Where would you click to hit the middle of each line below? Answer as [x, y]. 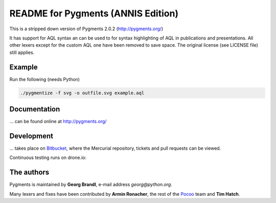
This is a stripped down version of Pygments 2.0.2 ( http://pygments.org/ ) [86, 29]
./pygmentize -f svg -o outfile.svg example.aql [82, 93]
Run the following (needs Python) [45, 79]
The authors [29, 172]
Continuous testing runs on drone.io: [48, 158]
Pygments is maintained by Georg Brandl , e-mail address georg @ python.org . [91, 185]
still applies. [22, 52]
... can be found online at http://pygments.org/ [58, 121]
